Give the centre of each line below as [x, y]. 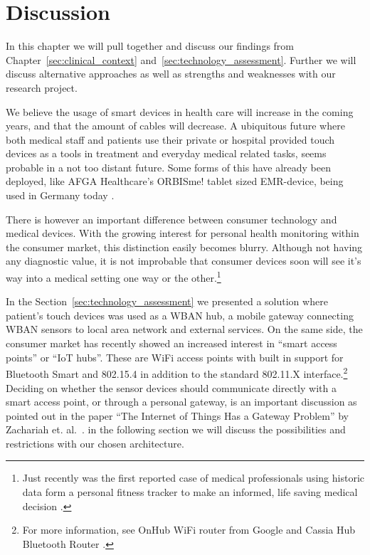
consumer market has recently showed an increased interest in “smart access [171, 343]
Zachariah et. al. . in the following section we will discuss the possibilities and [176, 429]
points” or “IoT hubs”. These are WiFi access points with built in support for [175, 357]
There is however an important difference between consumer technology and [171, 219]
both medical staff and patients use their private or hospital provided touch [170, 139]
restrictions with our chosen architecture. [95, 443]
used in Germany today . [60, 195]
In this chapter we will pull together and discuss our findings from [150, 46]
